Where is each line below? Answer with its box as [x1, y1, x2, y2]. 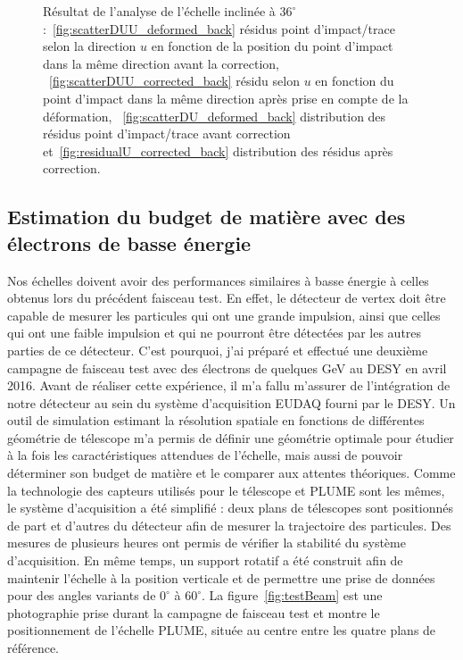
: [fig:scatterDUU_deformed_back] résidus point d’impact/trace [43, 19, 395, 38]
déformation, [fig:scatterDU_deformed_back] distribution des [43, 106, 386, 125]
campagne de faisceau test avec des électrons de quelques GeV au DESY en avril [7, 358, 447, 377]
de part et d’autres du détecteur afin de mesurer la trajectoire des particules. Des [7, 515, 451, 534]
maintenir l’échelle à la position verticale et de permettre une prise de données [7, 568, 435, 587]
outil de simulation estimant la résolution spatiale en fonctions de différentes [7, 411, 425, 430]
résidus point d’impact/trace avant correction [43, 124, 291, 143]
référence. [7, 639, 60, 656]
